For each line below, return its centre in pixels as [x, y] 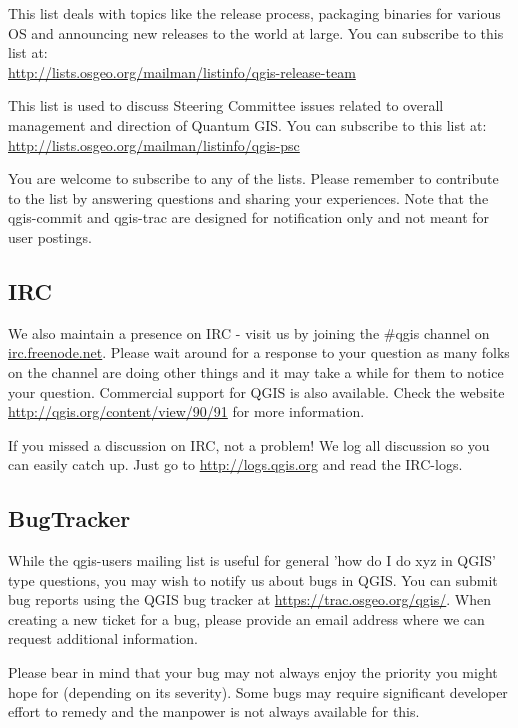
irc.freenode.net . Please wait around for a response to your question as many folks [259, 352]
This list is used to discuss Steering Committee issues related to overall [226, 105]
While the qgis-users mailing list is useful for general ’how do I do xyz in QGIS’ [252, 560]
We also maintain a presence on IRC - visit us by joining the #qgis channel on [249, 332]
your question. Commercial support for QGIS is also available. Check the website [256, 391]
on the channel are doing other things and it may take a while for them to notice [256, 371]
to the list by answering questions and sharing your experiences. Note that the [248, 197]
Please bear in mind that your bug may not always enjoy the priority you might [253, 672]
